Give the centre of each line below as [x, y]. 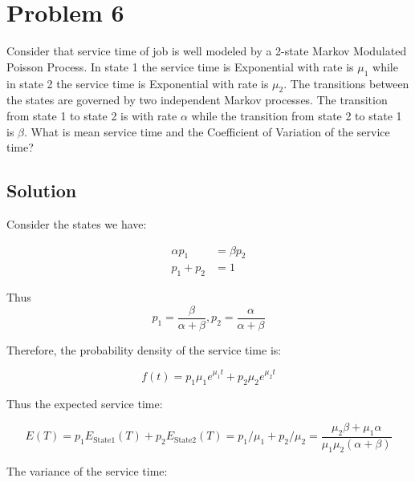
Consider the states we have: [77, 223]
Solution [42, 190]
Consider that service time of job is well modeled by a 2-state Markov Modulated [207, 51]
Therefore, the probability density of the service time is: [144, 349]
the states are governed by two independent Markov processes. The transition [197, 100]
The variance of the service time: [87, 470]
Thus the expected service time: [85, 403]
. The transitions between [346, 83]
